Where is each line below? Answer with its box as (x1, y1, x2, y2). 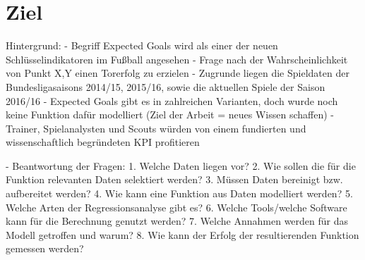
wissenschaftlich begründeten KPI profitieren (6, 135, 200, 149)
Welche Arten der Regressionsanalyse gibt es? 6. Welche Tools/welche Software (6, 199, 347, 214)
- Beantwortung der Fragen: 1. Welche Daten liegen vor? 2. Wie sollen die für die (6, 158, 356, 173)
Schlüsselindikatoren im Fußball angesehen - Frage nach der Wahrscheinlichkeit (6, 51, 348, 66)
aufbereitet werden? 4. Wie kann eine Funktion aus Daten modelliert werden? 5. (6, 186, 353, 201)
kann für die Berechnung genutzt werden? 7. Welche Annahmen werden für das (6, 213, 349, 228)
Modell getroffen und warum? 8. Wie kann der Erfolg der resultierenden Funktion (6, 227, 359, 242)
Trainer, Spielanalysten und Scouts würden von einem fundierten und (6, 120, 306, 135)
